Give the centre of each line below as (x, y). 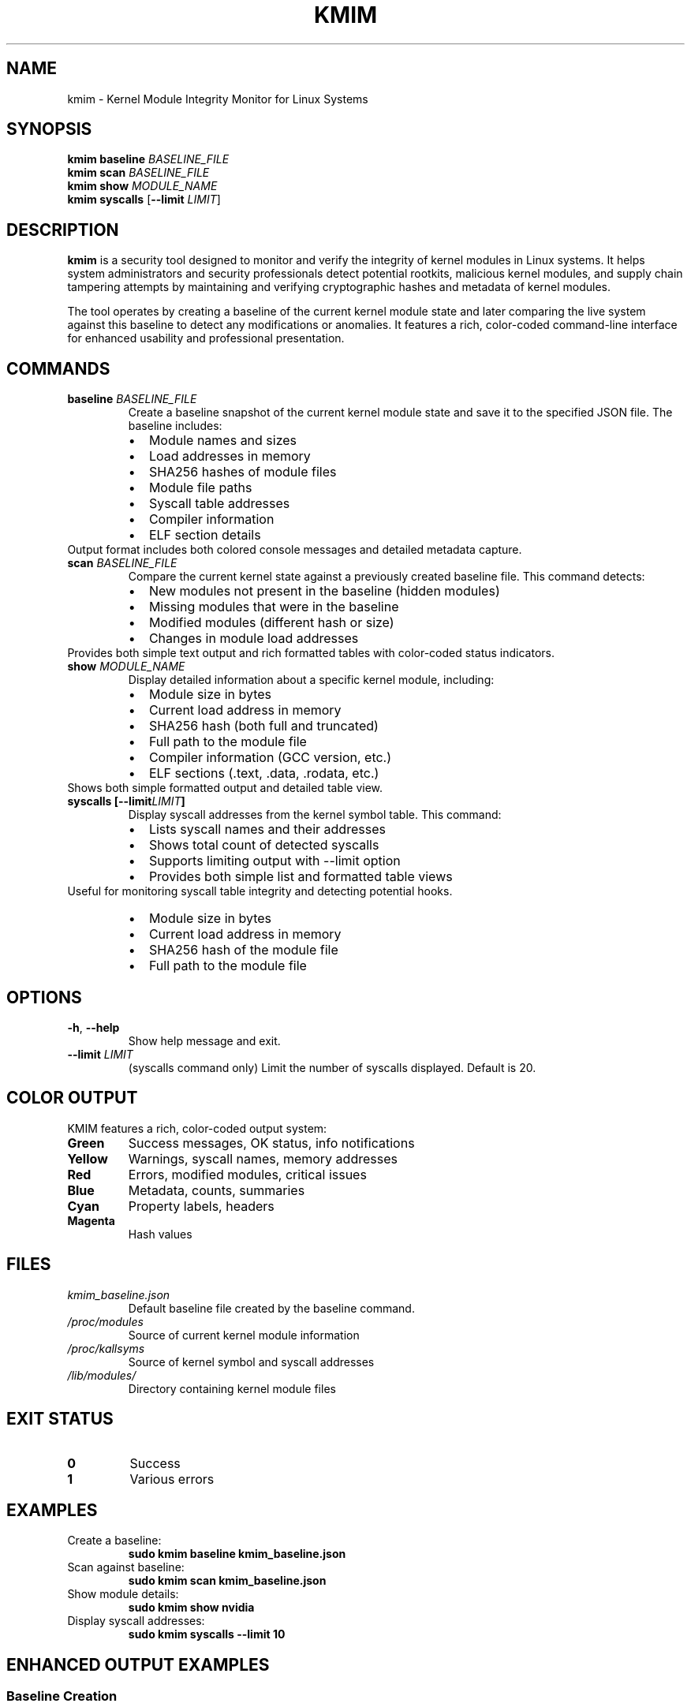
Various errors (172, 1479)
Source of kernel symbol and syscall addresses (251, 1361)
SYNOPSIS (49, 129)
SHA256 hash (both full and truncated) (263, 726)
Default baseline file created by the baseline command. (271, 1308)
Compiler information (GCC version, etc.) (270, 758)
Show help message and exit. (204, 1040)
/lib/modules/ (102, 1375)
